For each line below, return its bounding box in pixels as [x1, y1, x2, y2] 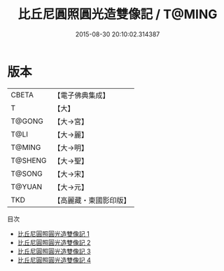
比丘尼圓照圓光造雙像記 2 [17, 238, 91, 246]
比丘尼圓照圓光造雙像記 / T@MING [17, 6, 218, 22]
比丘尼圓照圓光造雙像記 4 [17, 256, 91, 264]
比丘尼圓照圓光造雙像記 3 [17, 246, 91, 256]
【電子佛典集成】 [53, 90, 110, 100]
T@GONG [10, 116, 43, 126]
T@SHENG [10, 155, 47, 165]
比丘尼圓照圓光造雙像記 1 [17, 229, 90, 238]
